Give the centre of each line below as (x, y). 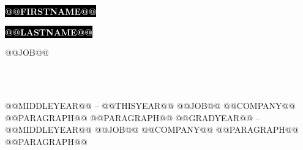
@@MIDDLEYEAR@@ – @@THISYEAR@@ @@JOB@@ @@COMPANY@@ (150, 105)
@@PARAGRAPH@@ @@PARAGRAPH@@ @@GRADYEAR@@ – (133, 117)
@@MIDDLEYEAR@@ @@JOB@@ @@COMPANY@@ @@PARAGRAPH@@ (152, 129)
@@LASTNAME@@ (49, 32)
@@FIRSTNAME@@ (51, 11)
